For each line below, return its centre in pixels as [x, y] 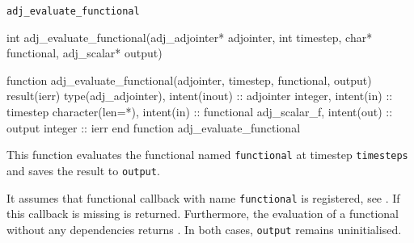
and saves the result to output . [83, 170]
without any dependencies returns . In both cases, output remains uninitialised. [204, 229]
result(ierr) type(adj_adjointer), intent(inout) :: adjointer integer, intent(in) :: [200, 96]
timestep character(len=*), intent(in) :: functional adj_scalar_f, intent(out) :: [200, 112]
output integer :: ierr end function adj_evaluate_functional [154, 127]
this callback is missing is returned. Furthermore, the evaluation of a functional [203, 214]
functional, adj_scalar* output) [84, 53]
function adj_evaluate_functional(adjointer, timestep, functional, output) [189, 80]
